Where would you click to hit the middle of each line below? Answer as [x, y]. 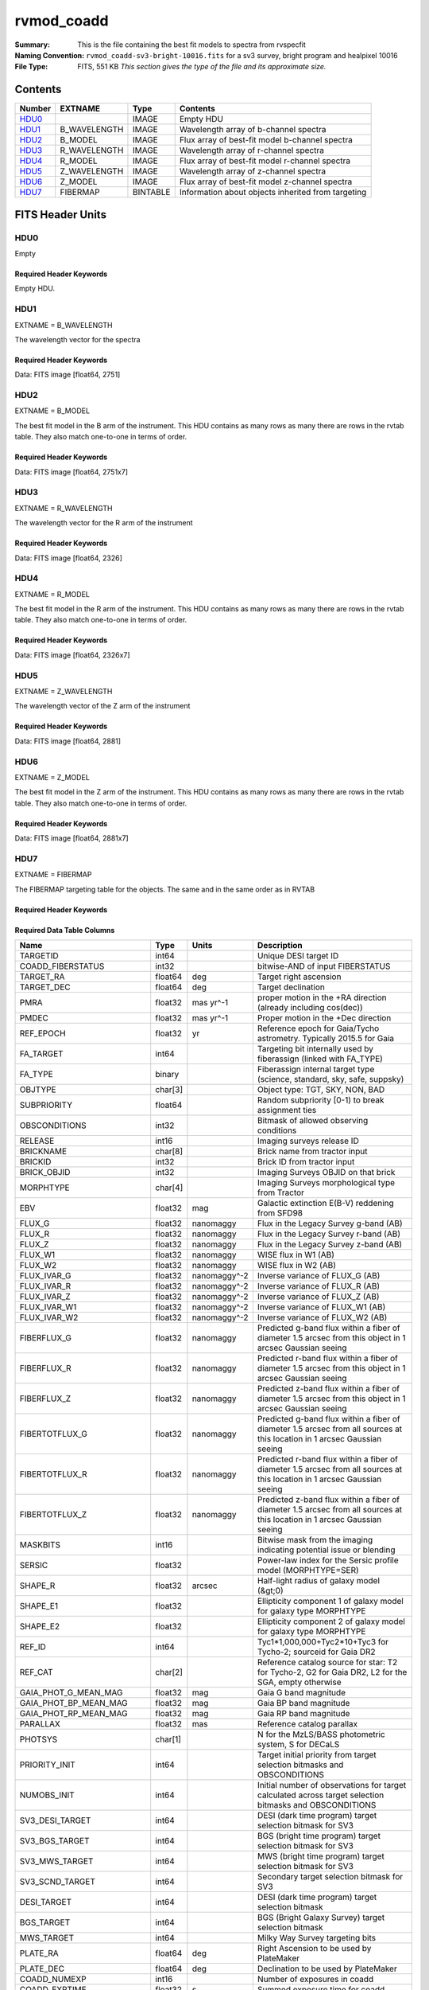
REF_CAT [36, 1672]
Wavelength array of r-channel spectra [252, 150]
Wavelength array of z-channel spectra [252, 171]
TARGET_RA [42, 977]
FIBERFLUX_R [45, 1368]
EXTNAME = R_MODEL [52, 594]
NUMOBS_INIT [47, 1795]
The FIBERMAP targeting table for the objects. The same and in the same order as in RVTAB [165, 889]
